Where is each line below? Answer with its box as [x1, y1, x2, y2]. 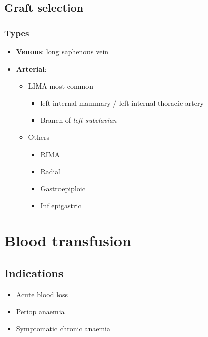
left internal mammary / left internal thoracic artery [40, 97, 204, 108]
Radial [40, 166, 61, 177]
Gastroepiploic [40, 183, 85, 193]
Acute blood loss [16, 289, 68, 299]
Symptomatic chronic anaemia [16, 323, 110, 333]
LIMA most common [28, 80, 94, 91]
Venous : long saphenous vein [16, 46, 109, 57]
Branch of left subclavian [40, 115, 117, 125]
